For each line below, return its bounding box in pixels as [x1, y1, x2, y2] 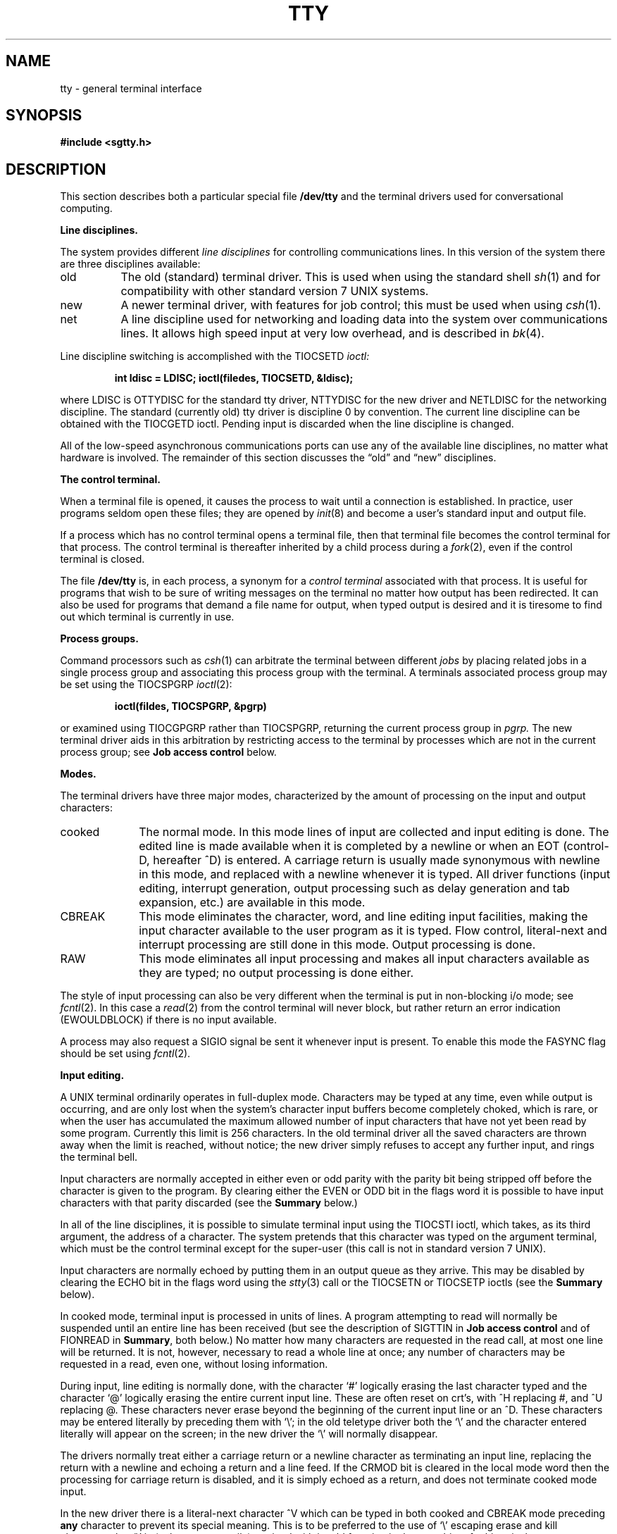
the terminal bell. [60, 1151, 138, 1164]
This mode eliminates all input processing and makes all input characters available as [139, 952, 590, 966]
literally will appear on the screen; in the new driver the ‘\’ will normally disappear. [60, 1428, 438, 1440]
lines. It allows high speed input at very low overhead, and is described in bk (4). [120, 326, 544, 341]
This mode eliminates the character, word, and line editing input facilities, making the [139, 909, 588, 924]
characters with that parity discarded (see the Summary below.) [60, 1197, 358, 1209]
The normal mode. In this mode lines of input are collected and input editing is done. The [139, 825, 609, 840]
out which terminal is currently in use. [60, 611, 235, 623]
